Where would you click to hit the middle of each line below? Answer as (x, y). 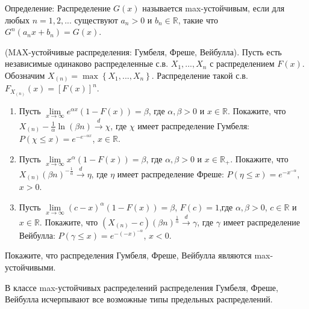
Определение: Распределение (58, 8)
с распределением (242, 63)
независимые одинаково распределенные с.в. (87, 63)
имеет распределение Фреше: (170, 173)
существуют (96, 20)
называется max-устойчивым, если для (214, 8)
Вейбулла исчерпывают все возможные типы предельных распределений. (139, 299)
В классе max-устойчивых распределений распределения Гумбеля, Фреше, (142, 287)
